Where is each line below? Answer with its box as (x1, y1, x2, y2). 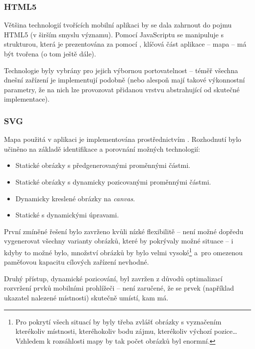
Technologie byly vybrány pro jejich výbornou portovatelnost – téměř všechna (4, 65, 238, 75)
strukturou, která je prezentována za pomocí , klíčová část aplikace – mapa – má (4, 39, 247, 49)
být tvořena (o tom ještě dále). (4, 49, 96, 58)
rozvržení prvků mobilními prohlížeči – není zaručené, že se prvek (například (4, 283, 234, 293)
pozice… (214, 326, 237, 336)
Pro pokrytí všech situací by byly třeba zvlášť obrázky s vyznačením (15, 316, 222, 326)
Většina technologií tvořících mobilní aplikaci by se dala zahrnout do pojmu (4, 20, 232, 30)
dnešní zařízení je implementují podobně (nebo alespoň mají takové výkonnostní (4, 75, 245, 85)
